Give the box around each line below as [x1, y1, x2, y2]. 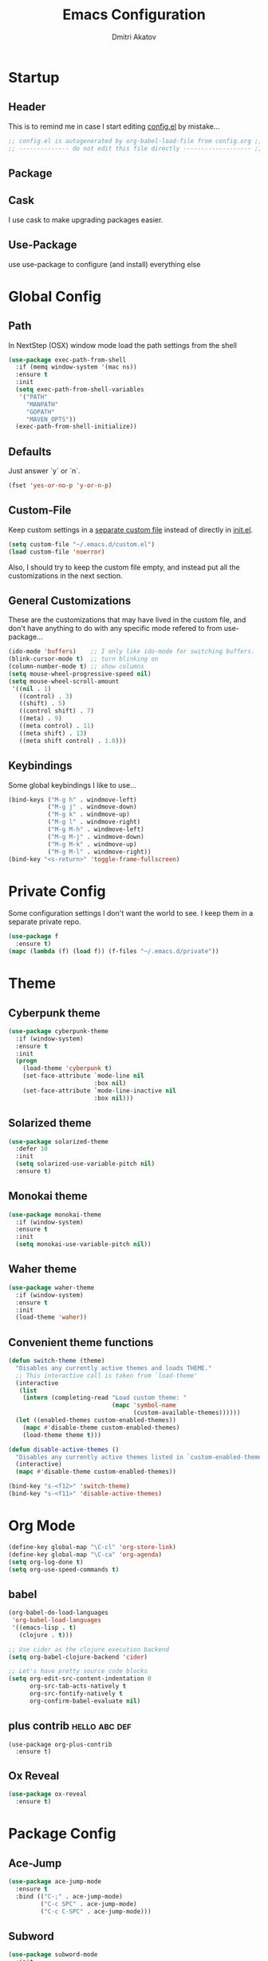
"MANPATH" [26, 400, 59, 409]
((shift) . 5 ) [18, 700, 66, 708]
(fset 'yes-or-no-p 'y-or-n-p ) [8, 481, 112, 489]
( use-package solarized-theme [8, 1137, 109, 1145]
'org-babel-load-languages [11, 1616, 102, 1624]
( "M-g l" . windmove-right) [47, 818, 141, 826]
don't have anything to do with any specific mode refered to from [8, 624, 223, 633]
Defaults [8, 445, 52, 458]
